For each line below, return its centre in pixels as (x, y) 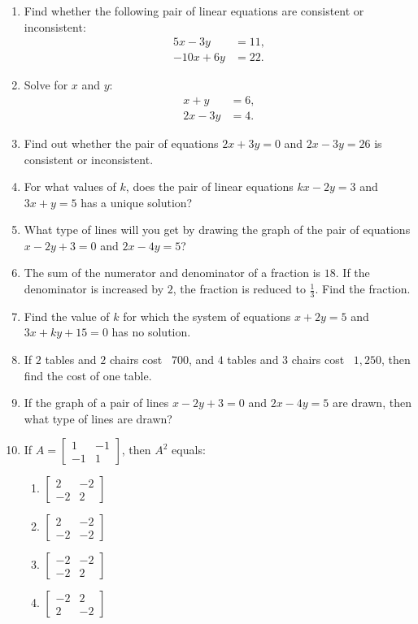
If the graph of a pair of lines (96, 403)
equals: (189, 450)
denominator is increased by (94, 289)
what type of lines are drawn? (98, 418)
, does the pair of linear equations (209, 186)
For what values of (70, 186)
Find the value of (67, 316)
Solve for (46, 85)
